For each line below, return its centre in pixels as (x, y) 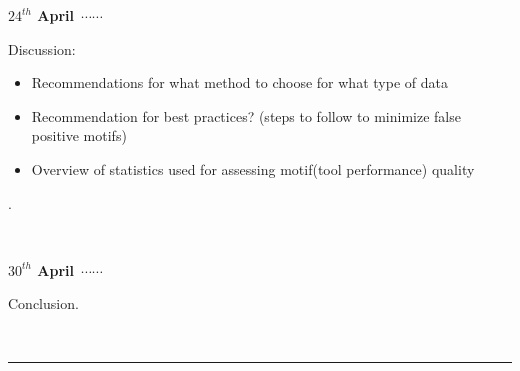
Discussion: (42, 48)
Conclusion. (43, 303)
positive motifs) (79, 135)
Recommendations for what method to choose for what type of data (239, 82)
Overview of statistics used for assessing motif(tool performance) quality (253, 168)
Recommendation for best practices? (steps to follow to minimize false (246, 115)
